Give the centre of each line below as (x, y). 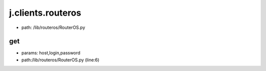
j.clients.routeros (45, 13)
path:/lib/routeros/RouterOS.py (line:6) (60, 60)
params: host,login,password (51, 53)
